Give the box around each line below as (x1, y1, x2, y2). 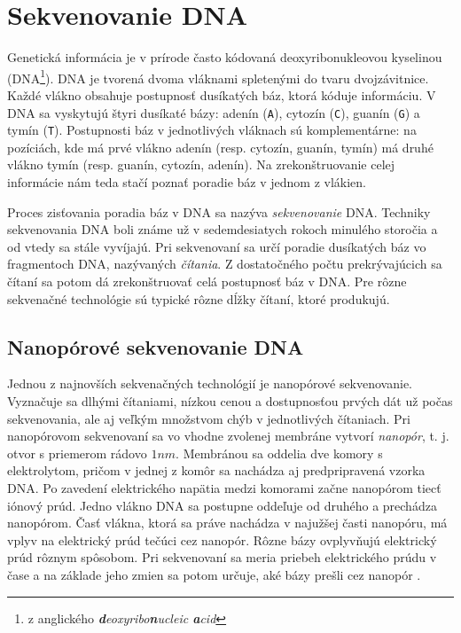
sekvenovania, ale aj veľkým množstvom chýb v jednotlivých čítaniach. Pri (7, 409, 410, 427)
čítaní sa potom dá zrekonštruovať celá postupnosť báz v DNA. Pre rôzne (7, 272, 407, 291)
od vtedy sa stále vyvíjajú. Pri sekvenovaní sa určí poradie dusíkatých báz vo (7, 237, 426, 255)
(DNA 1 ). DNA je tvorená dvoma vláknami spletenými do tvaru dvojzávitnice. (7, 66, 429, 87)
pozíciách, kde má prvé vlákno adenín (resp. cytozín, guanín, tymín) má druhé (7, 137, 434, 156)
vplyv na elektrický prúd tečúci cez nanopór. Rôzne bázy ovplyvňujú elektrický (7, 530, 437, 549)
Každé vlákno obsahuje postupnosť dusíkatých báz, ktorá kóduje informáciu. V (7, 85, 436, 104)
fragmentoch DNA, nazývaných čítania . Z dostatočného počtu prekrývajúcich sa (7, 254, 442, 273)
